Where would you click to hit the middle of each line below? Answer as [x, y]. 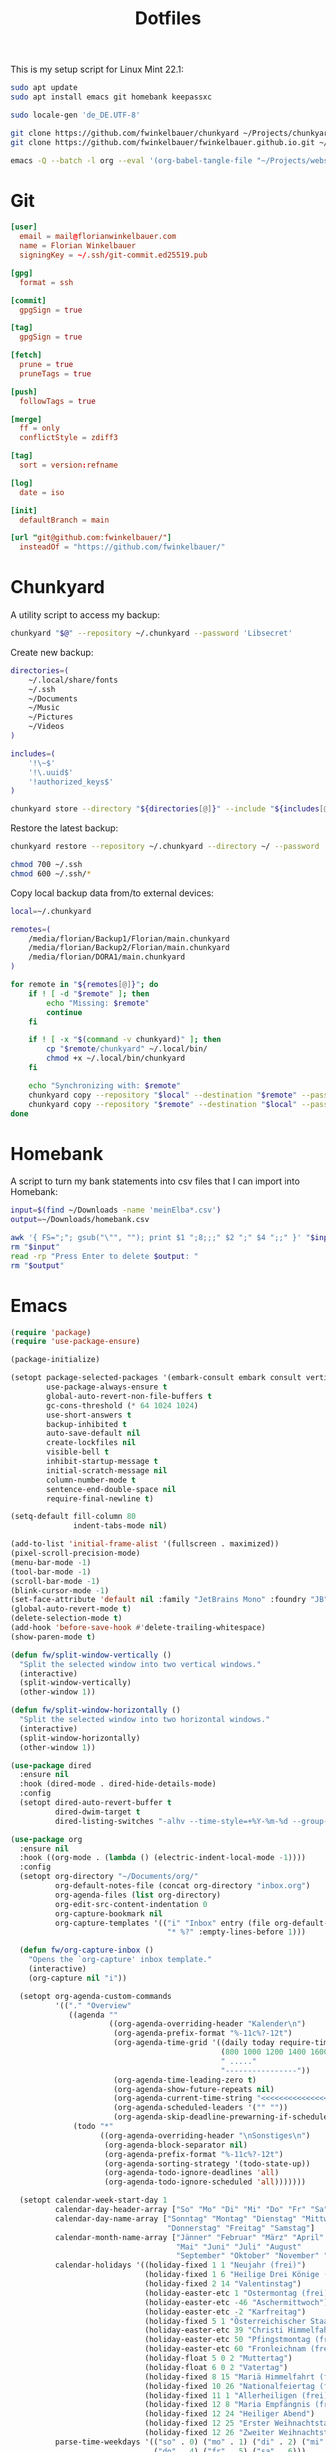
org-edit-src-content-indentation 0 [131, 1904]
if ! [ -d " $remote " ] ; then [89, 993]
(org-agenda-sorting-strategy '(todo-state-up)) [207, 2163]
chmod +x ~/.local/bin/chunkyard [116, 1058]
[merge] [26, 419]
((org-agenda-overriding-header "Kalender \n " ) [207, 2024]
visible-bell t [78, 1452]
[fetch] [26, 355]
